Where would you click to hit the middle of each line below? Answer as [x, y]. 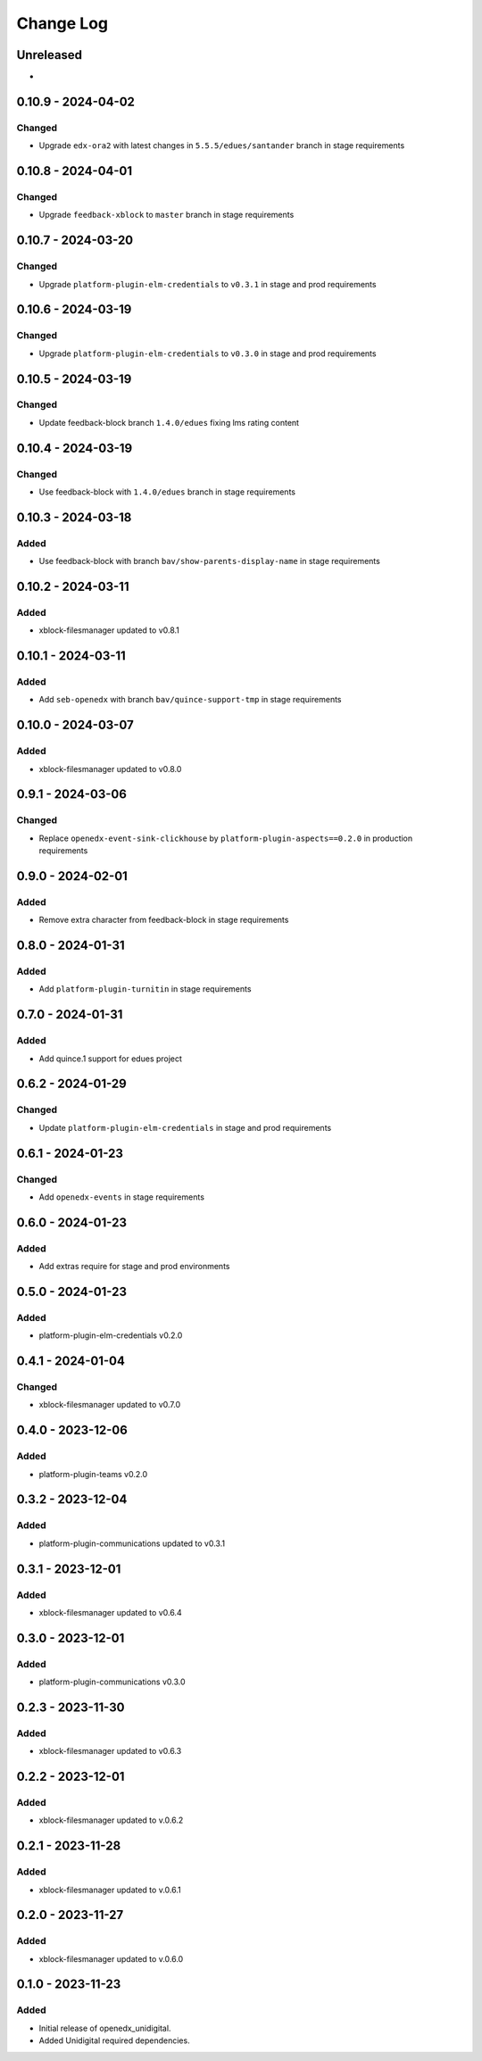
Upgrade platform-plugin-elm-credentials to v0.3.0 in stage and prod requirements [208, 353]
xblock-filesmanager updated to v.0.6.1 [110, 1890]
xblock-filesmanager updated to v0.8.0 [110, 769]
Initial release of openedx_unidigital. [105, 2028]
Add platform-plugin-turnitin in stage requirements [145, 989]
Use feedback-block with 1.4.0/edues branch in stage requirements [167, 492]
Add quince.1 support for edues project [111, 1059]
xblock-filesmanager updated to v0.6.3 [110, 1751]
